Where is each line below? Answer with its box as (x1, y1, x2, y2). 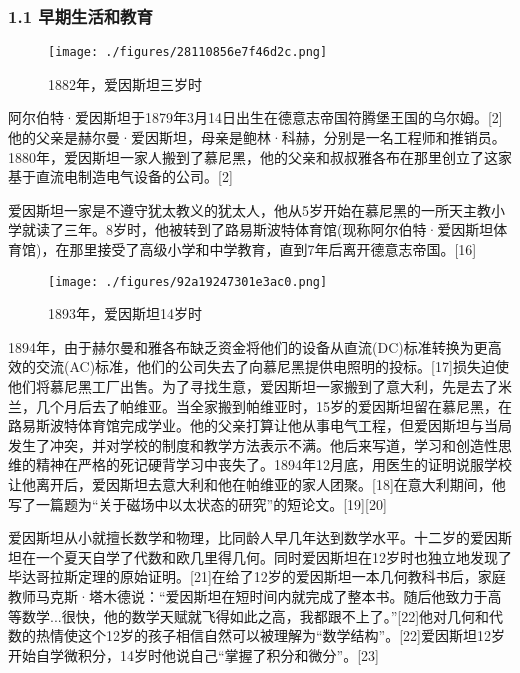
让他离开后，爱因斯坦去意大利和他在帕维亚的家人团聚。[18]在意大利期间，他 (8, 474, 506, 495)
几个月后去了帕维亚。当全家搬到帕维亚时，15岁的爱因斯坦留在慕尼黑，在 (35, 395, 512, 416)
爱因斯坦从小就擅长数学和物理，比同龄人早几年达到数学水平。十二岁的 (8, 527, 470, 548)
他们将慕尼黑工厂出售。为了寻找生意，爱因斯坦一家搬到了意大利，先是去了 (8, 376, 498, 397)
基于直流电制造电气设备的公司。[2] (8, 166, 233, 187)
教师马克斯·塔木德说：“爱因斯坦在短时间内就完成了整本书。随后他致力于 (8, 586, 488, 606)
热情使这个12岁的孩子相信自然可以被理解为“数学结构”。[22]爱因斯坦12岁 (35, 625, 505, 646)
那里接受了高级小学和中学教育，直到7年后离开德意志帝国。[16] (69, 239, 477, 260)
